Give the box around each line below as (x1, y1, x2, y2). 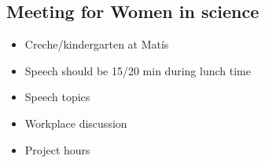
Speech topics (24, 89, 90, 105)
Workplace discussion (24, 114, 127, 131)
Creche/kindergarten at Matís (24, 36, 169, 53)
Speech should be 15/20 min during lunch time (24, 62, 251, 78)
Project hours (24, 141, 90, 158)
